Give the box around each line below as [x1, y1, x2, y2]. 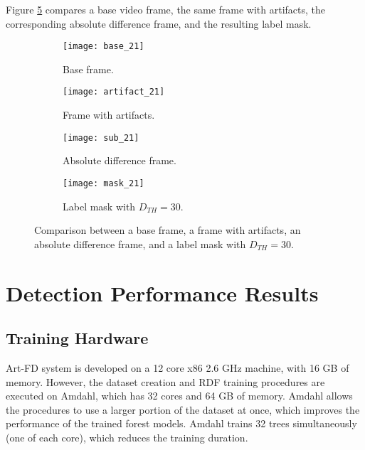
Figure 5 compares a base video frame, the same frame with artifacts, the [6, 2, 326, 16]
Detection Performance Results [6, 278, 319, 307]
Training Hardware [6, 327, 149, 349]
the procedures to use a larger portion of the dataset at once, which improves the [6, 402, 360, 417]
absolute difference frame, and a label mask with [34, 236, 246, 251]
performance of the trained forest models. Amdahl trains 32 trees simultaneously [6, 416, 357, 431]
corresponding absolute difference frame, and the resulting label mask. [6, 16, 312, 31]
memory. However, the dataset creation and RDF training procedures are [6, 374, 325, 389]
